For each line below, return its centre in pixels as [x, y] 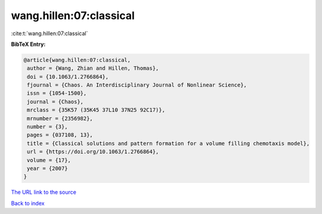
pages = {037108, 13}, [60, 135]
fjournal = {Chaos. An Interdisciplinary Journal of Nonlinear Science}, [137, 85]
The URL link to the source [44, 192]
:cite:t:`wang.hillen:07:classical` [49, 33]
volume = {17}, [49, 160]
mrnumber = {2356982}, [60, 118]
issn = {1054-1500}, [57, 93]
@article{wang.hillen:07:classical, [77, 60]
